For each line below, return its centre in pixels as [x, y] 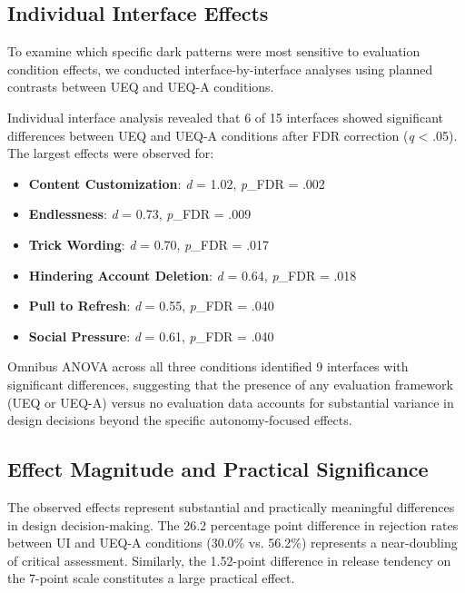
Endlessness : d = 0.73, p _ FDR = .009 [140, 214]
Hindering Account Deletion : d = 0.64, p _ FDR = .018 [193, 275]
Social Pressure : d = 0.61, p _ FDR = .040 [151, 336]
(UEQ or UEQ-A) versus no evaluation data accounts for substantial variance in [231, 402]
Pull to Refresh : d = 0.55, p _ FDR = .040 [151, 306]
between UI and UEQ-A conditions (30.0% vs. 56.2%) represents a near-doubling [232, 543]
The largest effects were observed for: [111, 153]
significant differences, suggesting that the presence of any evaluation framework [230, 384]
